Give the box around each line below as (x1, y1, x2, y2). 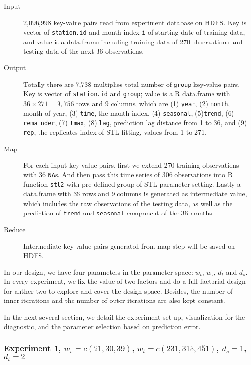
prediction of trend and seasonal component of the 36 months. (23, 208, 214, 218)
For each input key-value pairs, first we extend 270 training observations (23, 160, 239, 170)
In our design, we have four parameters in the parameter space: (4, 266, 193, 277)
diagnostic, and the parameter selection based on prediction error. (4, 321, 201, 331)
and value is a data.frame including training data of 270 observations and (23, 36, 243, 46)
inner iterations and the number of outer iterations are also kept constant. (4, 295, 225, 305)
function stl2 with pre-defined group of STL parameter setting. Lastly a (23, 179, 241, 189)
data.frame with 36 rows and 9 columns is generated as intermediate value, (23, 189, 247, 199)
